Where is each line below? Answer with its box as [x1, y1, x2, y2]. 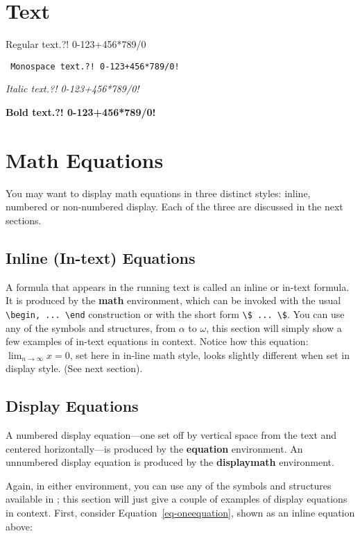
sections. [6, 212, 42, 227]
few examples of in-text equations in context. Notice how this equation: [6, 334, 309, 349]
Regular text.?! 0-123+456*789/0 [6, 37, 146, 51]
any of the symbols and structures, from [6, 320, 176, 335]
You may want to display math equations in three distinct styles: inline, [6, 185, 311, 200]
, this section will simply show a [206, 320, 342, 335]
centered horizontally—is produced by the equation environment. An [6, 441, 303, 455]
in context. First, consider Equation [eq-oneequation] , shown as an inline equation [6, 505, 355, 520]
